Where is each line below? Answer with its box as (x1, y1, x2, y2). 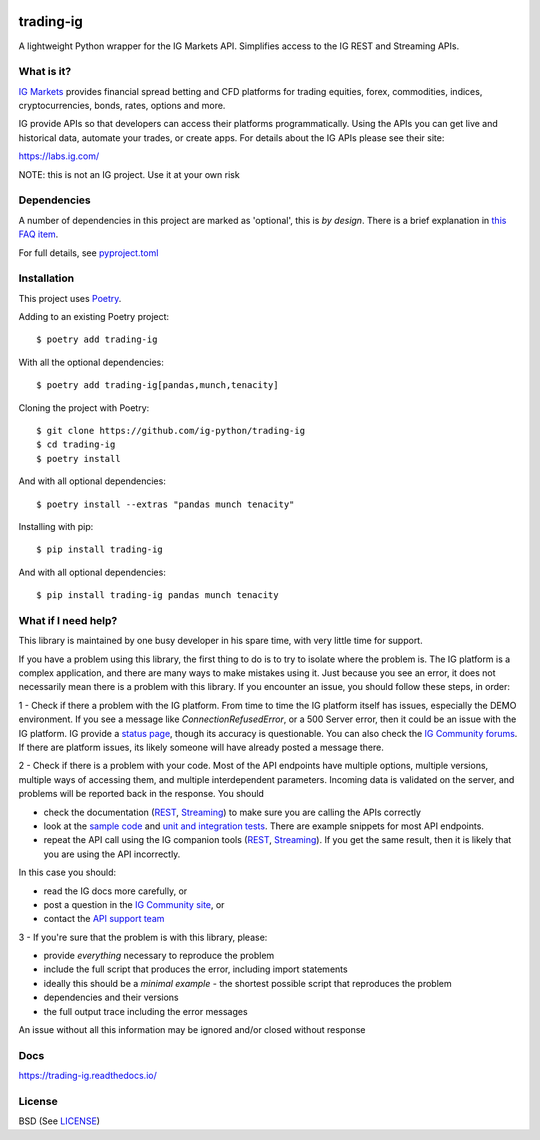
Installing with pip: (18, 520, 94, 532)
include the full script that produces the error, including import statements (43, 963, 349, 975)
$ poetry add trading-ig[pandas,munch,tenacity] (36, 380, 279, 391)
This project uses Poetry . (18, 292, 122, 304)
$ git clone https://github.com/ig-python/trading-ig (36, 425, 305, 437)
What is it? (18, 65, 72, 79)
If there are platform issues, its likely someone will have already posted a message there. (18, 741, 385, 754)
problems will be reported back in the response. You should (18, 788, 265, 800)
